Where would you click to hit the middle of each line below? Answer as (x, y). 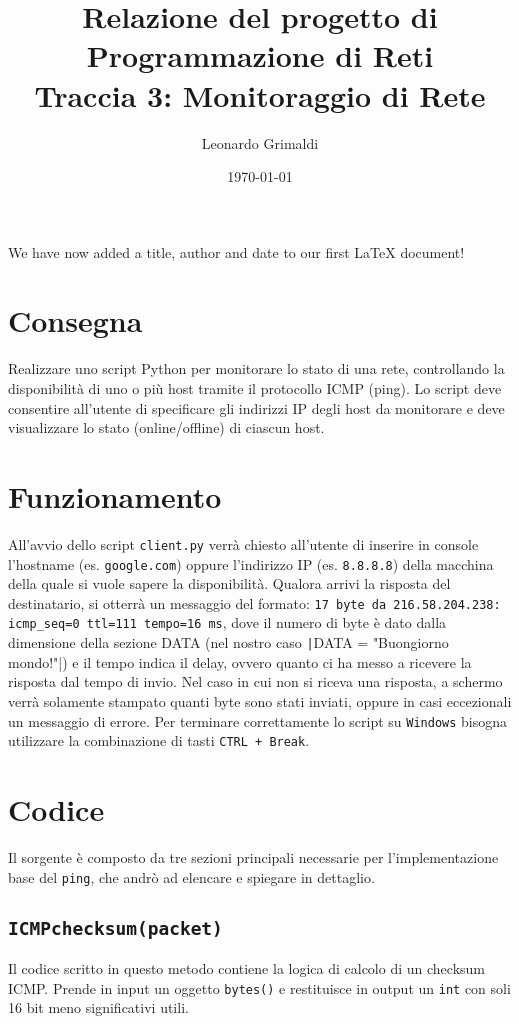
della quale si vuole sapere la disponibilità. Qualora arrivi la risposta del (229, 583)
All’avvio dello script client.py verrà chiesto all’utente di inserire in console (243, 543)
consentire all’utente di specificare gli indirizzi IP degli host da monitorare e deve (256, 407)
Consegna (75, 320)
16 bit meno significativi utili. (98, 1007)
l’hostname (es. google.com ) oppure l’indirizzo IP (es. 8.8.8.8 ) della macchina (251, 563)
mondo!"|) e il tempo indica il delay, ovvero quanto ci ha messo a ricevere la (240, 661)
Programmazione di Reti (260, 55)
